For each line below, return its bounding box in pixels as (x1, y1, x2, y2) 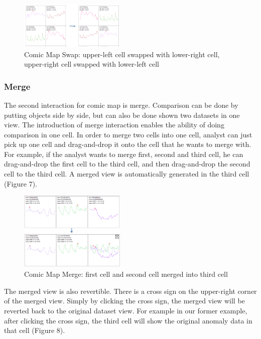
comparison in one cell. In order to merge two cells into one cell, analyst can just (4, 129, 252, 139)
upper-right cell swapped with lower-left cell (24, 59, 159, 69)
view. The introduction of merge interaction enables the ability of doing (4, 119, 224, 130)
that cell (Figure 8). (4, 325, 65, 335)
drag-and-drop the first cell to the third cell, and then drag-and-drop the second (4, 158, 250, 169)
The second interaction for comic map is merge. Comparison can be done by (4, 99, 238, 110)
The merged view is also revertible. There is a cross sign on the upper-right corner (4, 285, 257, 296)
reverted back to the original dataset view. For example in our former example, (4, 305, 247, 315)
